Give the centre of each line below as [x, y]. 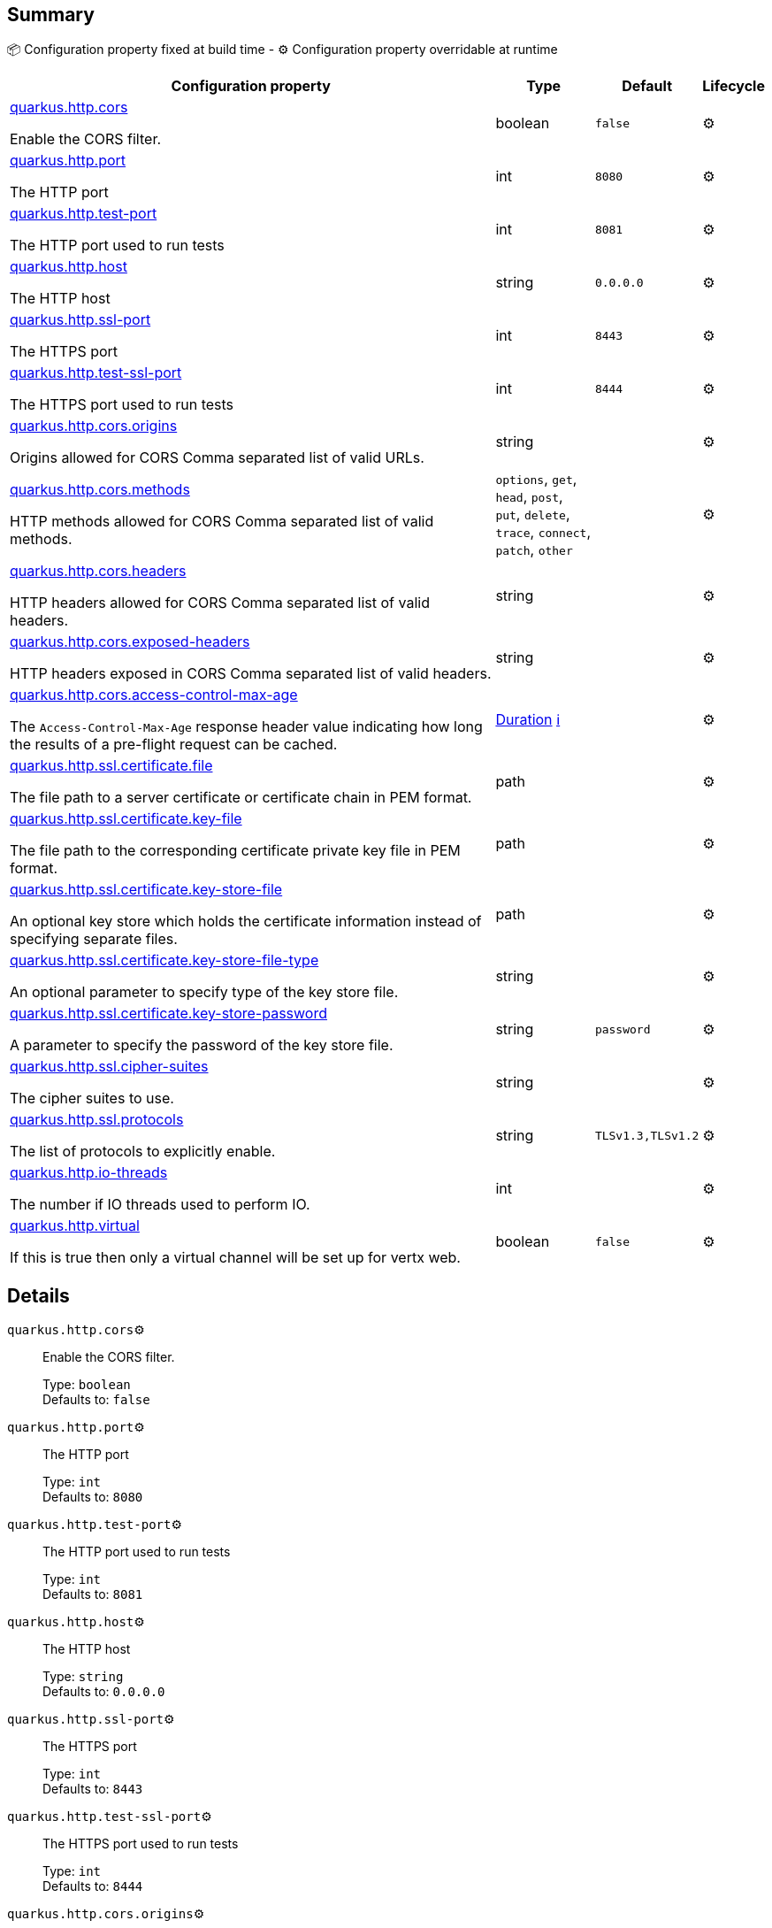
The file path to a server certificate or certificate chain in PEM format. [241, 798]
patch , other [534, 550]
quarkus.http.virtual [75, 1226]
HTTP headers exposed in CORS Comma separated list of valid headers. [251, 674]
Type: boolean [87, 1385]
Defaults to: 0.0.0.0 [104, 1692]
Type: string [83, 1677]
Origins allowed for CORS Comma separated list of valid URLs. [217, 458]
